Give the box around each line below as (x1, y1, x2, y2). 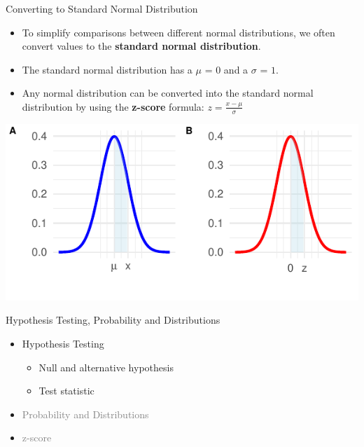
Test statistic (38, 383, 94, 398)
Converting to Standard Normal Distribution (6, 1, 198, 15)
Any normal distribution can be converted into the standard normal (22, 85, 314, 100)
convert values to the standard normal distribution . (22, 39, 261, 53)
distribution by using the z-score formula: (22, 99, 204, 114)
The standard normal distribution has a (22, 62, 192, 76)
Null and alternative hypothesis (38, 359, 174, 374)
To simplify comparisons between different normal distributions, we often (22, 25, 335, 39)
